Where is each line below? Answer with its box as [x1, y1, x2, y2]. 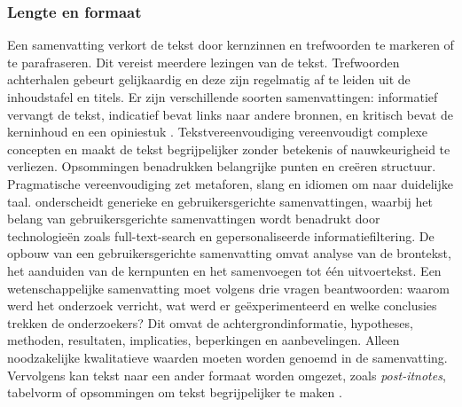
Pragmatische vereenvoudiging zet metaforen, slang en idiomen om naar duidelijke [7, 174, 453, 192]
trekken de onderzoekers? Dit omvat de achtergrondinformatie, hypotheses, [7, 313, 413, 332]
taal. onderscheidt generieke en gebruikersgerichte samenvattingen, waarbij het [7, 192, 433, 210]
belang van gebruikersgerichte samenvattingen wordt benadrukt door [7, 209, 380, 228]
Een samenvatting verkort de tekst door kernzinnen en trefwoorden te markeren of [7, 35, 454, 54]
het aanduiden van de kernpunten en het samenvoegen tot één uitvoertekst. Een [7, 261, 442, 279]
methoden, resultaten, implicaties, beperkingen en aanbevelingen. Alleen [7, 331, 400, 349]
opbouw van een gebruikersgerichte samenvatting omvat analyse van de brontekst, [7, 244, 451, 262]
